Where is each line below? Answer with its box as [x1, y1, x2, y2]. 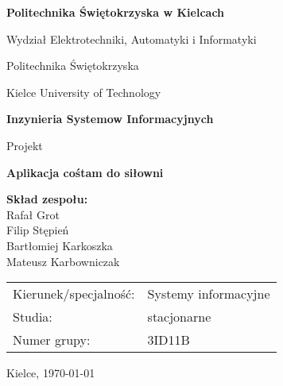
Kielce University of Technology [6, 83, 161, 100]
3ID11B [147, 330, 190, 349]
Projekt [6, 137, 43, 153]
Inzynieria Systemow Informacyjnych [6, 110, 214, 127]
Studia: [13, 307, 52, 326]
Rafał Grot [6, 206, 60, 222]
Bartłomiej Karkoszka [6, 237, 113, 253]
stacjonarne [147, 307, 211, 326]
